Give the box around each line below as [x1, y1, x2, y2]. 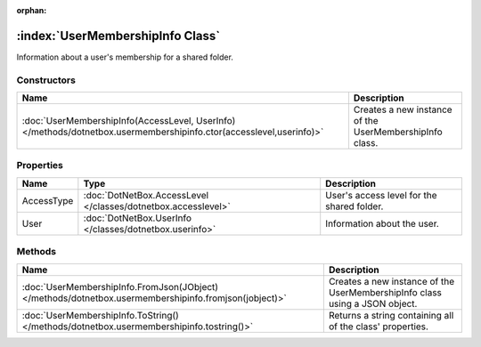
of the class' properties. [328, 320, 429, 333]
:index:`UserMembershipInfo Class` [16, 28, 221, 44]
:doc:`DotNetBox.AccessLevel [83, 189, 209, 201]
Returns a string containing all [328, 309, 454, 321]
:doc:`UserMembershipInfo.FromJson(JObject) [21, 280, 218, 293]
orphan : [16, 5, 47, 15]
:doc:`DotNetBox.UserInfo [83, 212, 192, 224]
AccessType [21, 194, 74, 206]
